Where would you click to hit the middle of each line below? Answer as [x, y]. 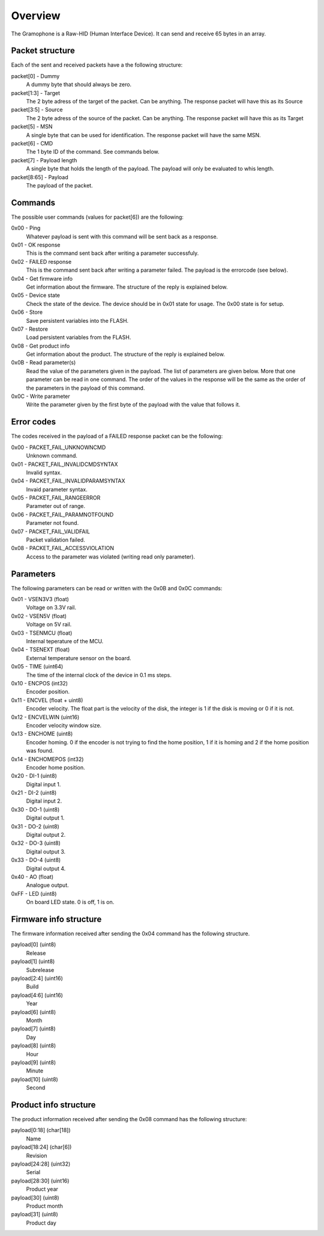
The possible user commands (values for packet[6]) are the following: [97, 217]
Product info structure [53, 1105]
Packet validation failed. [55, 540]
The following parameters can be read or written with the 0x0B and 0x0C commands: [117, 588]
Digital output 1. [45, 818]
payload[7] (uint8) [34, 1029]
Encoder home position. [55, 767]
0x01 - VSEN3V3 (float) [40, 599]
